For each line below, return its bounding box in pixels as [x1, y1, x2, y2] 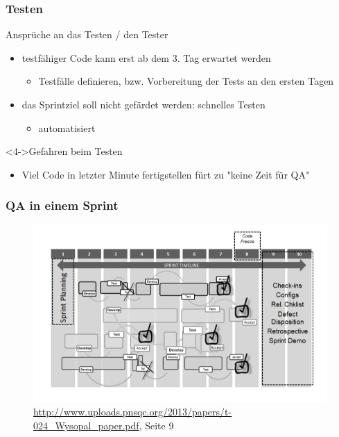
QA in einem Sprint [6, 197, 119, 214]
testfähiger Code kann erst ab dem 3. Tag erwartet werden [21, 50, 271, 65]
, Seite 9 [139, 418, 174, 432]
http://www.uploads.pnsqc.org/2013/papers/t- [33, 404, 232, 419]
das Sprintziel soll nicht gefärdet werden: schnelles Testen [21, 97, 266, 111]
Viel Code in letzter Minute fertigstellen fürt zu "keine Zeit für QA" [21, 167, 310, 181]
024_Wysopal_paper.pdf [33, 418, 139, 432]
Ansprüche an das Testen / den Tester [6, 27, 168, 42]
